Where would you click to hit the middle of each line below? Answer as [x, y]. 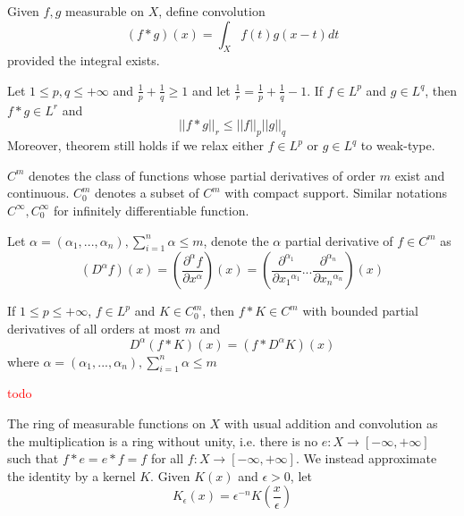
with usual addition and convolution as [331, 423]
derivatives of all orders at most [94, 328]
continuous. [38, 193]
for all [167, 458]
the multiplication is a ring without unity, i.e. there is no [163, 440]
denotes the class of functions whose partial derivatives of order [202, 175]
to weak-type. [398, 145]
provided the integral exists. [84, 60]
